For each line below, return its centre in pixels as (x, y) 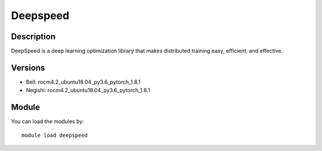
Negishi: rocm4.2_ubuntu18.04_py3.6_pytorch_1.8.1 (88, 90)
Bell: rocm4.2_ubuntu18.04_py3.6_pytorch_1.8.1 (83, 82)
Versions (28, 67)
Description (33, 37)
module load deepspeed (55, 135)
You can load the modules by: (48, 121)
